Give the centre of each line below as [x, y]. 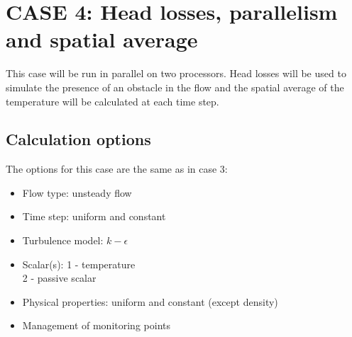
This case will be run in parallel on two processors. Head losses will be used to [176, 73]
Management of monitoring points [96, 325]
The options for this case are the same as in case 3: [117, 169]
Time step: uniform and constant [94, 216]
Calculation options [78, 139]
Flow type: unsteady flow [77, 192]
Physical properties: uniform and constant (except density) [150, 301]
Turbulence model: [63, 240]
